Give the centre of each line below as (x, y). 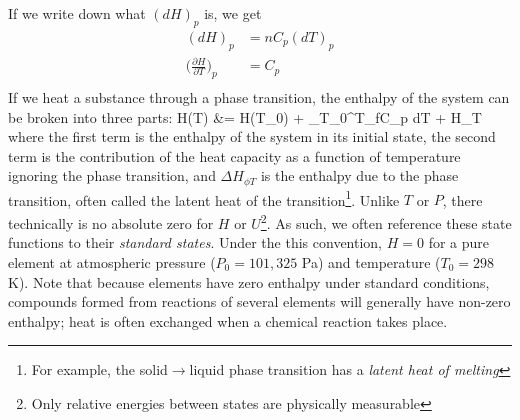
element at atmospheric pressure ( (112, 261)
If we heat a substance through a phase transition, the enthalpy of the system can (259, 97)
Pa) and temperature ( (371, 261)
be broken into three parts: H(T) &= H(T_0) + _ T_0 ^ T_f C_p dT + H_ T (245, 116)
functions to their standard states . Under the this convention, (195, 242)
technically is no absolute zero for (111, 222)
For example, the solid (99, 369)
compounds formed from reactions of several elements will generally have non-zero (259, 301)
